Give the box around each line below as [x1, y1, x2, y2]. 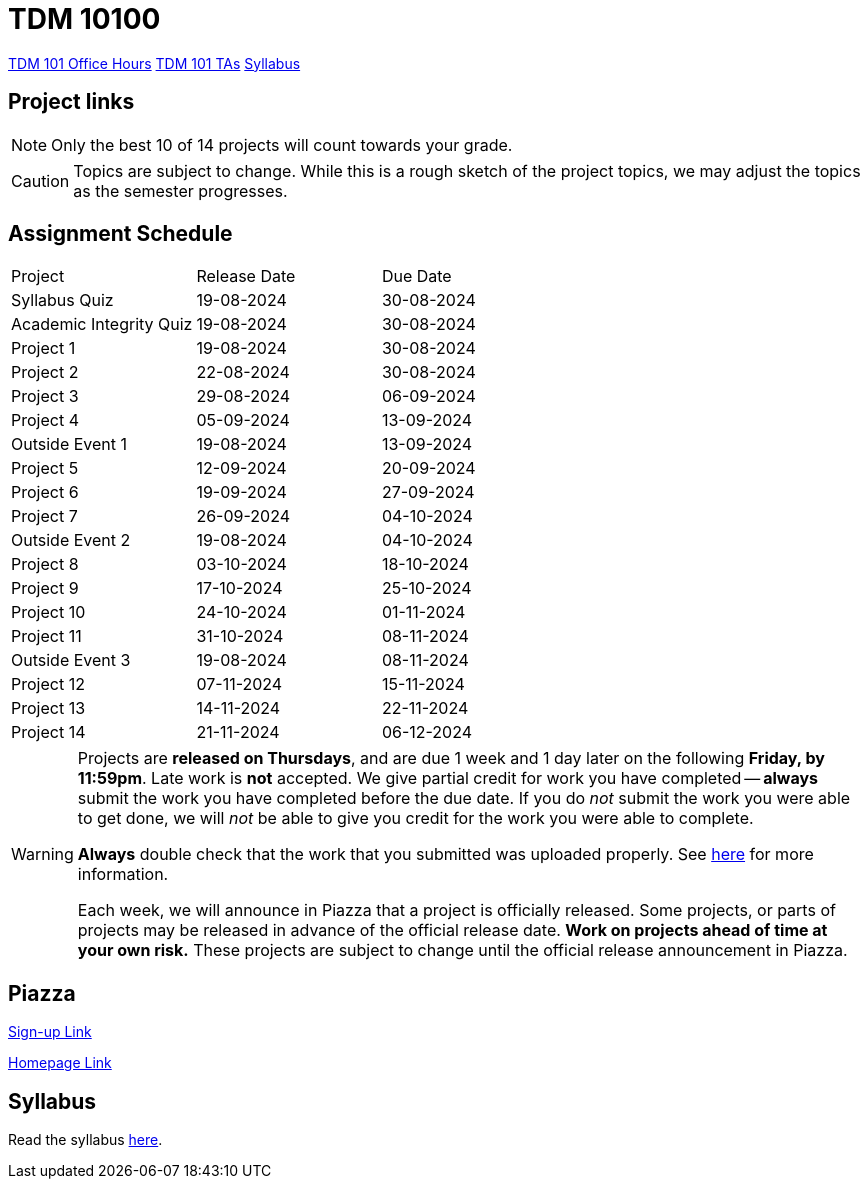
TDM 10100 [8, 2, 161, 36]
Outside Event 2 [11, 530, 131, 551]
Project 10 [11, 602, 86, 623]
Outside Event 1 [11, 434, 128, 455]
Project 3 [11, 386, 79, 407]
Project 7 [11, 506, 78, 527]
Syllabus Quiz [11, 290, 114, 311]
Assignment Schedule [8, 221, 233, 247]
